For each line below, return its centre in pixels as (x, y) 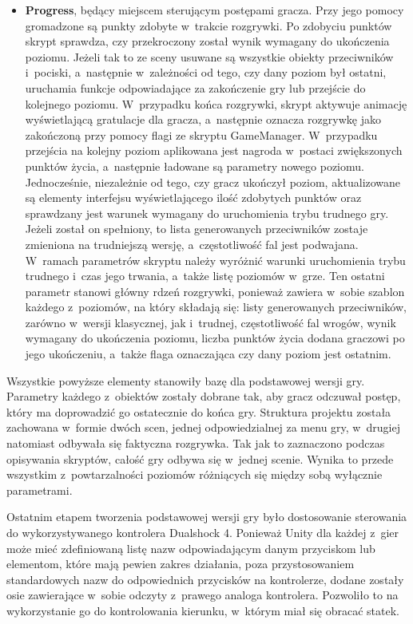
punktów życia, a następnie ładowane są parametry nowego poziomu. (195, 166)
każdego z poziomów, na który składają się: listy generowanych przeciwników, (216, 307)
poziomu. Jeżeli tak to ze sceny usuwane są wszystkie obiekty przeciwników (209, 56)
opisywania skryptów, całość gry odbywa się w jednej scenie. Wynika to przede (200, 458)
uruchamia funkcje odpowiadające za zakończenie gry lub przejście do (195, 87)
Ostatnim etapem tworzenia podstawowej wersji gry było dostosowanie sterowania (207, 517)
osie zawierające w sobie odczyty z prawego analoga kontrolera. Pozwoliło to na (203, 595)
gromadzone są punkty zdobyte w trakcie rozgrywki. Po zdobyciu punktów (208, 25)
